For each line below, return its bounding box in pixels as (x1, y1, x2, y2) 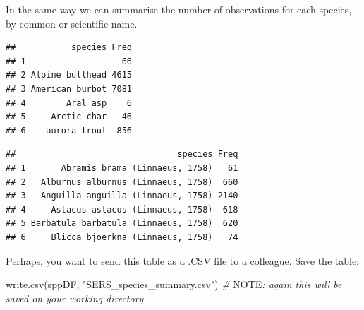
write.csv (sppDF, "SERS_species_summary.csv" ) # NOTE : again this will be (6, 277, 342, 292)
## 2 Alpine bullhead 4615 (6, 70, 132, 81)
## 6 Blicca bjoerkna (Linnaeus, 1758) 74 (6, 232, 238, 242)
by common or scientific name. (6, 16, 138, 30)
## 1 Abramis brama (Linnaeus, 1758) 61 (6, 162, 238, 173)
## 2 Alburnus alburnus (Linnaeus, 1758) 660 (6, 177, 238, 187)
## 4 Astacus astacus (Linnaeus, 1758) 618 (6, 204, 238, 215)
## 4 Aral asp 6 (6, 97, 132, 108)
